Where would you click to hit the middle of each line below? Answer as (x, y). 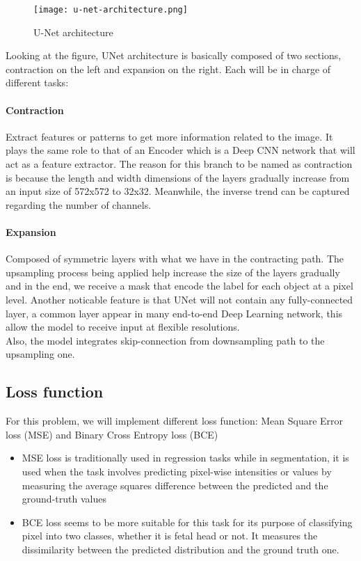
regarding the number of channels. (79, 204)
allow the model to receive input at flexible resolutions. (123, 327)
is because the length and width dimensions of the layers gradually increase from (178, 177)
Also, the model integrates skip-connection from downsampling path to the (165, 340)
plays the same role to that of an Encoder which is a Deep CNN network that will (180, 150)
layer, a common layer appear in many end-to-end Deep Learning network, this (174, 313)
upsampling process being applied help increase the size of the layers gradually (173, 272)
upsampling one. (40, 354)
